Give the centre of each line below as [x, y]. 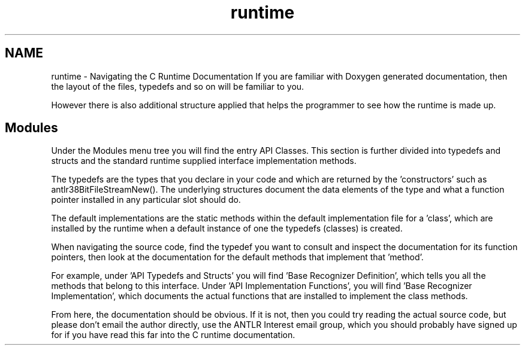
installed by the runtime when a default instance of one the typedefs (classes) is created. [227, 229]
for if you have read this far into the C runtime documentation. [173, 335]
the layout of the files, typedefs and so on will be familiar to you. [178, 86]
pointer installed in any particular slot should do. [146, 200]
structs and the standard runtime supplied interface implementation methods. [204, 161]
